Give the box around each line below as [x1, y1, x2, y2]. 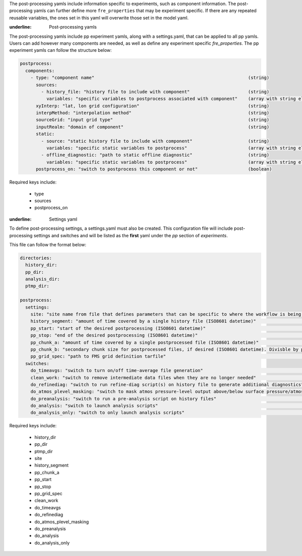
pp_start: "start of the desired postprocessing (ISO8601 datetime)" [30, 325, 206, 331]
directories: [20, 255, 52, 261]
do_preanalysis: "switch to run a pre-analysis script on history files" [30, 396, 216, 402]
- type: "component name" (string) [30, 75, 269, 80]
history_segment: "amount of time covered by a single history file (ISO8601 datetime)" [30, 318, 256, 324]
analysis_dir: [25, 276, 60, 282]
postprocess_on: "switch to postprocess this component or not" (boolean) [36, 166, 272, 172]
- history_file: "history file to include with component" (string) [41, 88, 269, 95]
